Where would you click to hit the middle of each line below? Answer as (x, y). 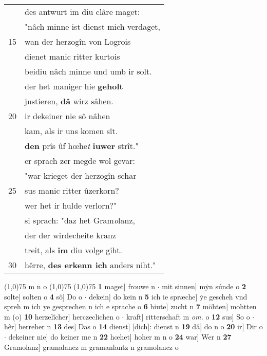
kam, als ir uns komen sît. (71, 131)
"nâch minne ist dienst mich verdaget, (92, 26)
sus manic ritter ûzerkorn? (72, 190)
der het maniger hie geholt (74, 86)
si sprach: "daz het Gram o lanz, (80, 220)
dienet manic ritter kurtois (72, 56)
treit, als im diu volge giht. (73, 250)
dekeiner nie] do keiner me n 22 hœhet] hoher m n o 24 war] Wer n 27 (120, 336)
